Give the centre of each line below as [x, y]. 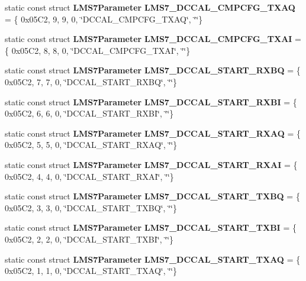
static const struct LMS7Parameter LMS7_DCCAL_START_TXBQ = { [152, 196]
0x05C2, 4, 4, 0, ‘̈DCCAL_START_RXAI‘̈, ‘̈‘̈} [89, 176]
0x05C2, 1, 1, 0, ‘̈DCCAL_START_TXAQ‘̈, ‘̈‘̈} [91, 271]
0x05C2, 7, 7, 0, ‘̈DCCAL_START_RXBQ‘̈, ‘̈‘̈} [91, 81]
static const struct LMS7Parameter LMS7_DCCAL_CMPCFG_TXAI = [153, 39]
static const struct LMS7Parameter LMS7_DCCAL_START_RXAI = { [151, 164]
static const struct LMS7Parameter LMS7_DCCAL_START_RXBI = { [151, 101]
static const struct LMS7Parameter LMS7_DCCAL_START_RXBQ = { [153, 70]
